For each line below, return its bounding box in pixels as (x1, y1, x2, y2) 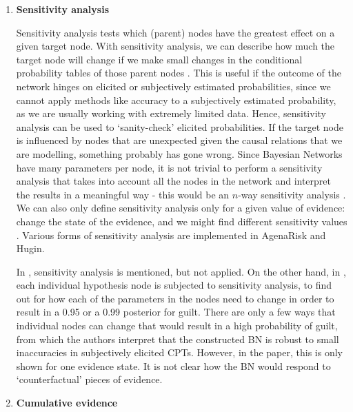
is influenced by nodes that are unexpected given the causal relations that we (16, 133, 343, 147)
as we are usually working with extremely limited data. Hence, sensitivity (16, 106, 326, 121)
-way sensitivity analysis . (238, 187, 346, 201)
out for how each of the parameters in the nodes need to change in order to (16, 291, 334, 305)
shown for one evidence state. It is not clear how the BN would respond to (16, 358, 331, 373)
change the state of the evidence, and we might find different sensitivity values (16, 214, 347, 228)
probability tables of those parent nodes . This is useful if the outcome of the (16, 65, 341, 80)
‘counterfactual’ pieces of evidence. (16, 372, 163, 387)
